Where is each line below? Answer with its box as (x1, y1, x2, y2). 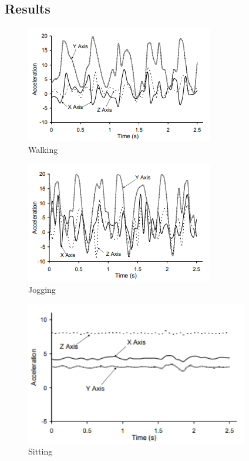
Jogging (28, 283, 56, 295)
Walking (28, 143, 58, 155)
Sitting (28, 445, 53, 457)
